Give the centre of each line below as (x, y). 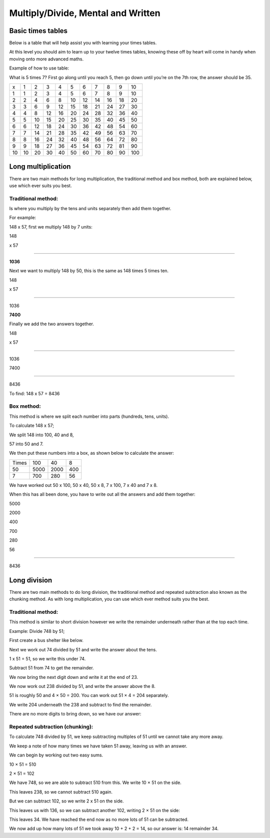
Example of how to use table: (39, 68)
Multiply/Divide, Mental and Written (85, 13)
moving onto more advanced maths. (46, 59)
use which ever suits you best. (40, 186)
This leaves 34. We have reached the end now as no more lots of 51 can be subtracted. (99, 819)
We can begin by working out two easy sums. (56, 755)
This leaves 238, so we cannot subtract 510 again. (61, 792)
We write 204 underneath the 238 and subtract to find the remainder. (80, 704)
